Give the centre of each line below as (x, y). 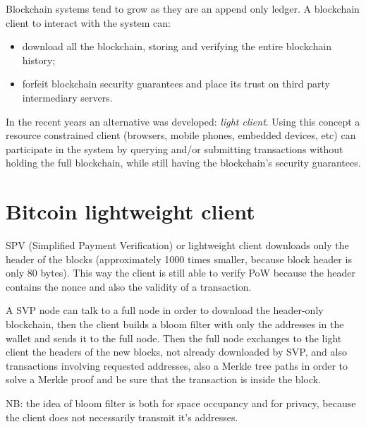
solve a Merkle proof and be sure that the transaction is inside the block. (163, 379)
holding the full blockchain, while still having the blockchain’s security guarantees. (183, 163)
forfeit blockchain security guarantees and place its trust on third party (176, 84)
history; (39, 60)
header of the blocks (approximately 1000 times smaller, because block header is (179, 259)
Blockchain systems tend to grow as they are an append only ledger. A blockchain (183, 8)
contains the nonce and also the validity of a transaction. (129, 286)
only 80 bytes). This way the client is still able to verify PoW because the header (181, 273)
